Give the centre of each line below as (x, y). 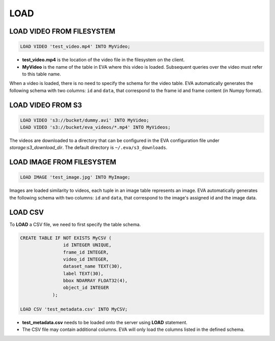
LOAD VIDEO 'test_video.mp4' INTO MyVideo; (75, 47)
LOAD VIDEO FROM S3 (46, 105)
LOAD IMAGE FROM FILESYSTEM (63, 162)
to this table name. (42, 74)
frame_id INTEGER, (86, 252)
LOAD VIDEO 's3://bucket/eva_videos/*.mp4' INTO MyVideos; (95, 127)
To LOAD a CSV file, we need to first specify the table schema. (75, 224)
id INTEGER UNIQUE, (87, 245)
